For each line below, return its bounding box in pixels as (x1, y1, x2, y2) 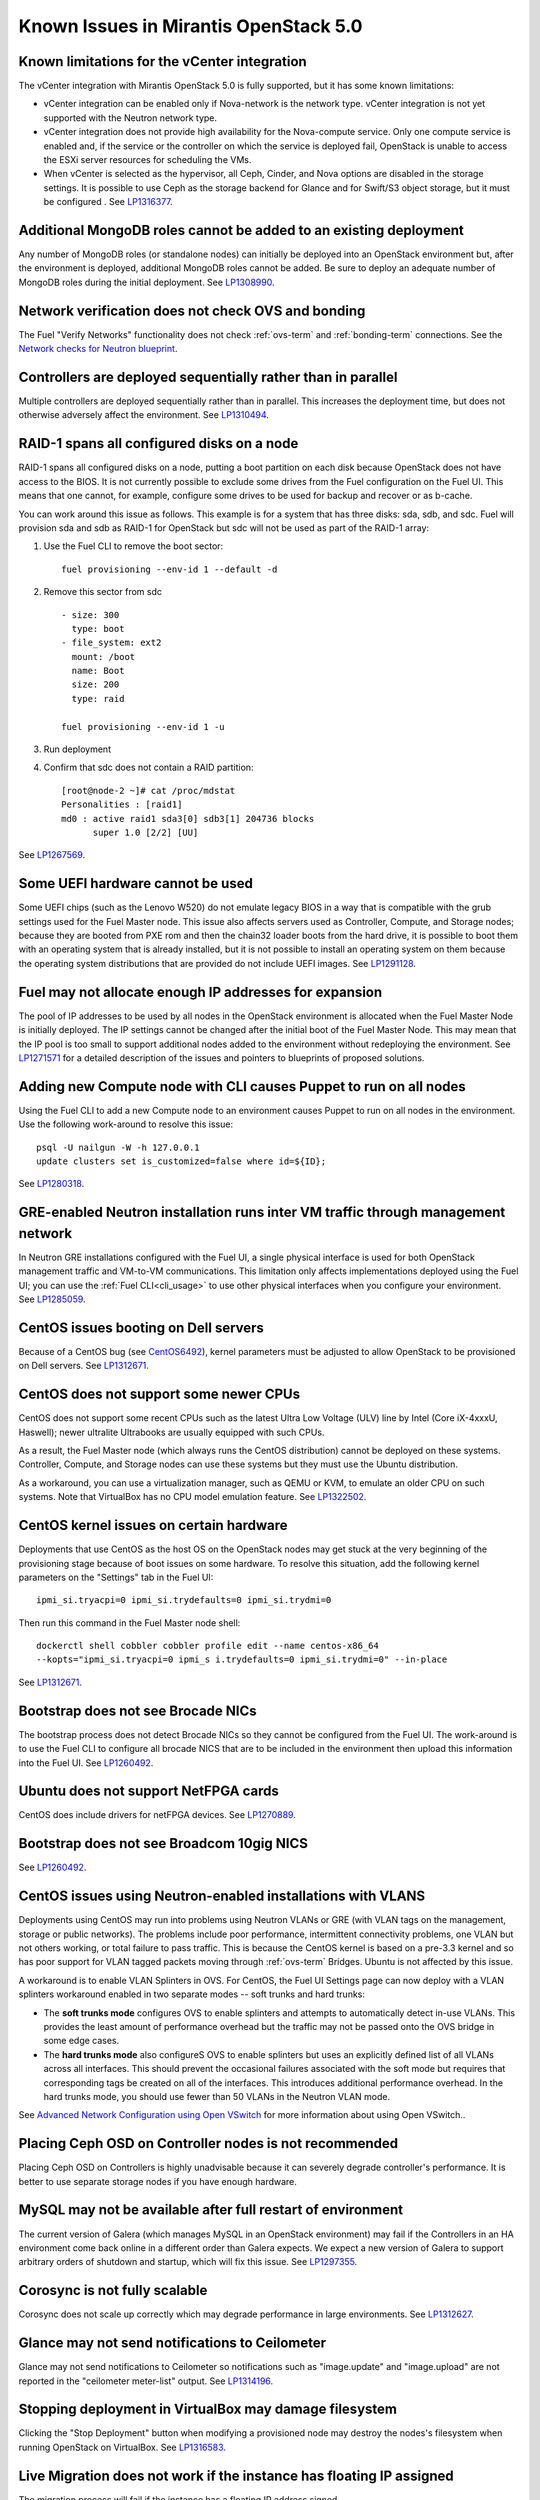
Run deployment (43, 743, 112, 755)
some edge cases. (43, 2035, 120, 2047)
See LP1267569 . (18, 849, 86, 861)
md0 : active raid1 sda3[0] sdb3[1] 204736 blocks (61, 813, 315, 824)
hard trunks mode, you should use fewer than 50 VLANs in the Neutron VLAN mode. (43, 2090, 390, 2102)
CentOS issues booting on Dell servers (18, 1319, 265, 1336)
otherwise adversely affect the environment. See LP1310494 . (18, 409, 270, 421)
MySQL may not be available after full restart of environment (18, 2201, 404, 2219)
